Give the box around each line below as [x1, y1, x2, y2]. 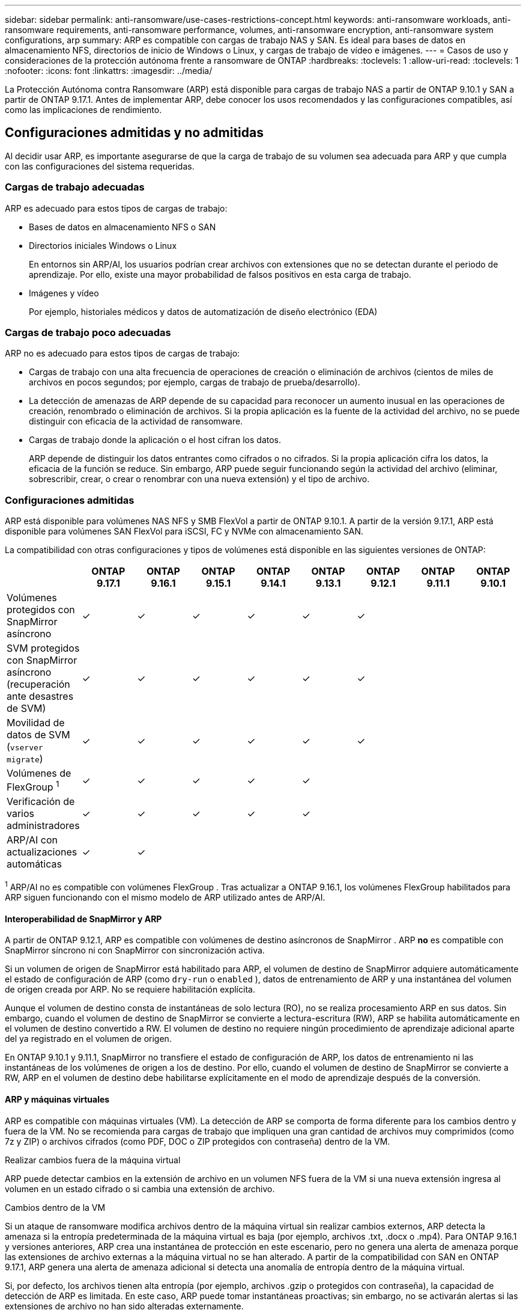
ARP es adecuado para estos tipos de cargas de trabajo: [5, 203, 228, 213]
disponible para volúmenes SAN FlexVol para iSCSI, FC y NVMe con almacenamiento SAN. [5, 526, 363, 537]
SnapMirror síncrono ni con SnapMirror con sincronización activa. [5, 945, 265, 956]
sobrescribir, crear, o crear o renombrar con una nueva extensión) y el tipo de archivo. [29, 474, 370, 485]
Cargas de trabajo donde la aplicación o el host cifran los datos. [29, 435, 281, 445]
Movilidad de [7, 717, 65, 729]
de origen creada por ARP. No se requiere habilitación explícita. [5, 984, 255, 995]
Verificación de [7, 795, 75, 808]
